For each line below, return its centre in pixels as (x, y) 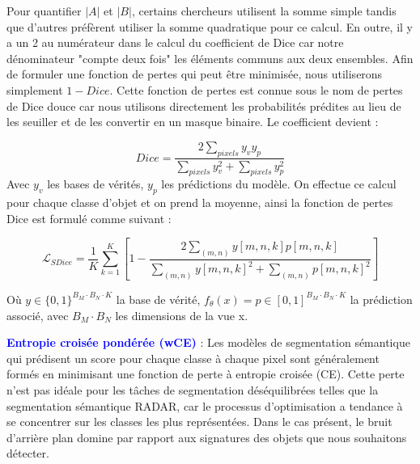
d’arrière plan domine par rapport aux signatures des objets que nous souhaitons (207, 437)
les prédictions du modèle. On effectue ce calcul (279, 184)
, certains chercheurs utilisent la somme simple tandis (264, 11)
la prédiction (381, 299)
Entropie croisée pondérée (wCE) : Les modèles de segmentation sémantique (208, 342)
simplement (35, 89)
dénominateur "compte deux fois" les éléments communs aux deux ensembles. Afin (210, 58)
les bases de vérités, (95, 184)
